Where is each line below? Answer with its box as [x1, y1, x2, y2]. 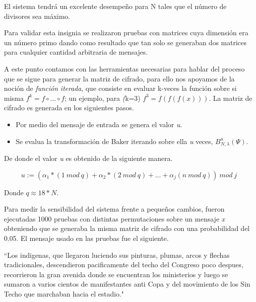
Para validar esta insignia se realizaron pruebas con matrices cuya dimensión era [4, 27, 249, 38]
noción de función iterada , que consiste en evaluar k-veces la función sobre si [4, 83, 237, 93]
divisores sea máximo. [4, 10, 70, 21]
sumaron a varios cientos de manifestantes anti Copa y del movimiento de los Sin [4, 279, 251, 289]
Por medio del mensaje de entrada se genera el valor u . [15, 119, 182, 129]
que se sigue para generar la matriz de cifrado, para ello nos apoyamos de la [4, 73, 235, 83]
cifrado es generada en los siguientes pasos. [4, 102, 134, 113]
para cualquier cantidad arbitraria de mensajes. [4, 47, 148, 57]
